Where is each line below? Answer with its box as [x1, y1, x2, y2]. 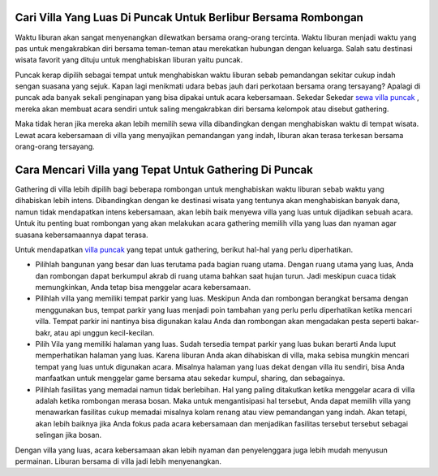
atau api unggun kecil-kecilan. [54, 327, 155, 337]
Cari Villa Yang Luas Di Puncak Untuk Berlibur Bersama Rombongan [15, 11, 364, 24]
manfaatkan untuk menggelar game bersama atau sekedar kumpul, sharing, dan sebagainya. [35, 374, 346, 383]
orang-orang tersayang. [15, 142, 95, 152]
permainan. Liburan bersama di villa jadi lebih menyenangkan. [15, 456, 222, 466]
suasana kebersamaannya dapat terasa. [15, 230, 149, 240]
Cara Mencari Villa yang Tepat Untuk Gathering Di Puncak [15, 162, 314, 176]
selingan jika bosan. [35, 431, 102, 440]
